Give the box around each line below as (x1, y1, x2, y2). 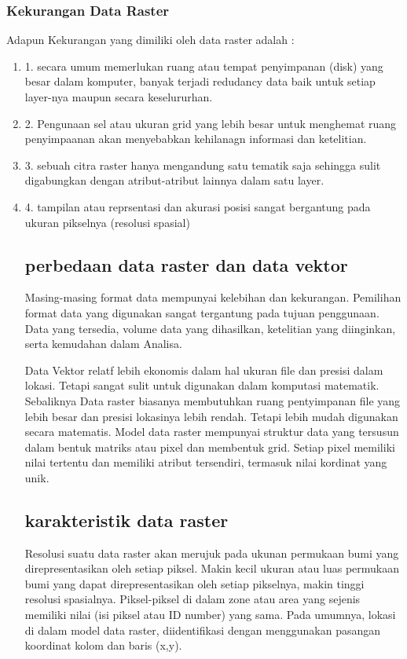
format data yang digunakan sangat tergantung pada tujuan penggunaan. (24, 304, 379, 320)
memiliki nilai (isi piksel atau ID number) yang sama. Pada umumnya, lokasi (24, 606, 396, 623)
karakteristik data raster (24, 507, 229, 532)
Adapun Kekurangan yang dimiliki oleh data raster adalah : (6, 31, 295, 48)
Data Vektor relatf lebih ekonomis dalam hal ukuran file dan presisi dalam (24, 361, 383, 378)
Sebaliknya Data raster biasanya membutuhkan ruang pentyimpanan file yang (24, 392, 401, 408)
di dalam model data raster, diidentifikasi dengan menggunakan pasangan (24, 621, 381, 638)
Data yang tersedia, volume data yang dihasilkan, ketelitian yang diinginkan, (24, 320, 396, 336)
